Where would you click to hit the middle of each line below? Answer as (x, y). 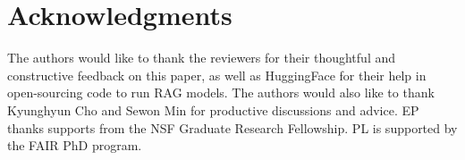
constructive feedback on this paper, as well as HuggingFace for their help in (217, 75)
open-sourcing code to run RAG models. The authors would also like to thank (221, 93)
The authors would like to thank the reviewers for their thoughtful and (201, 58)
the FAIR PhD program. (75, 145)
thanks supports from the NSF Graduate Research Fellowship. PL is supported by (232, 127)
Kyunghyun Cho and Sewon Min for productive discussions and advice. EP (213, 109)
